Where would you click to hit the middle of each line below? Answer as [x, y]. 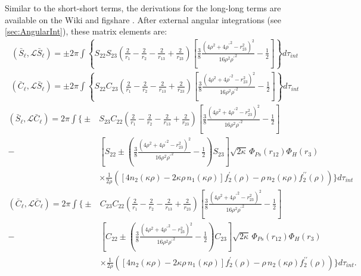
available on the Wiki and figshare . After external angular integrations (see [143, 19]
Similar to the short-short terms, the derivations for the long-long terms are [143, 8]
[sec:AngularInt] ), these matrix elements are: [86, 31]
